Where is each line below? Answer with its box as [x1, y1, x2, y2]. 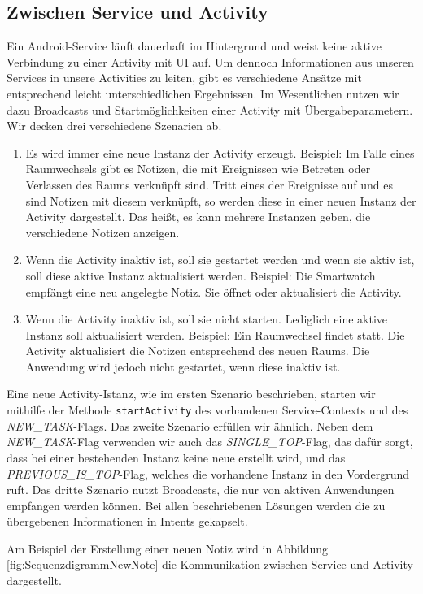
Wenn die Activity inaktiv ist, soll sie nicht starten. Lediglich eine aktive [25, 310, 388, 327]
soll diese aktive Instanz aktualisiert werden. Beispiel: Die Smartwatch [25, 267, 376, 284]
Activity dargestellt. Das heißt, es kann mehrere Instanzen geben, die [25, 208, 371, 225]
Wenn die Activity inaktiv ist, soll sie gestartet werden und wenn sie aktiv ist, [25, 251, 415, 268]
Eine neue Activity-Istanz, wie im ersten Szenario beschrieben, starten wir [7, 385, 376, 402]
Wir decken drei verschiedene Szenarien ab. [7, 117, 222, 134]
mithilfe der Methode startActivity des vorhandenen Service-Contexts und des [7, 401, 408, 418]
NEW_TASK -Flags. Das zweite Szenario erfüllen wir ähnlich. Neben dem [7, 417, 373, 434]
